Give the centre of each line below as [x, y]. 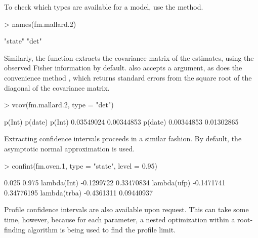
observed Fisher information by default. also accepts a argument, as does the [123, 68]
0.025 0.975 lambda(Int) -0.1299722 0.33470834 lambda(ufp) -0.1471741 [115, 183]
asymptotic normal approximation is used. [70, 148]
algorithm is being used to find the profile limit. [102, 229]
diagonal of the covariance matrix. [57, 87]
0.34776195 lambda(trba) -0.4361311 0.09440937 [79, 192]
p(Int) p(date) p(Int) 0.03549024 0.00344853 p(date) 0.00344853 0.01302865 [121, 121]
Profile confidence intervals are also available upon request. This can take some [126, 209]
